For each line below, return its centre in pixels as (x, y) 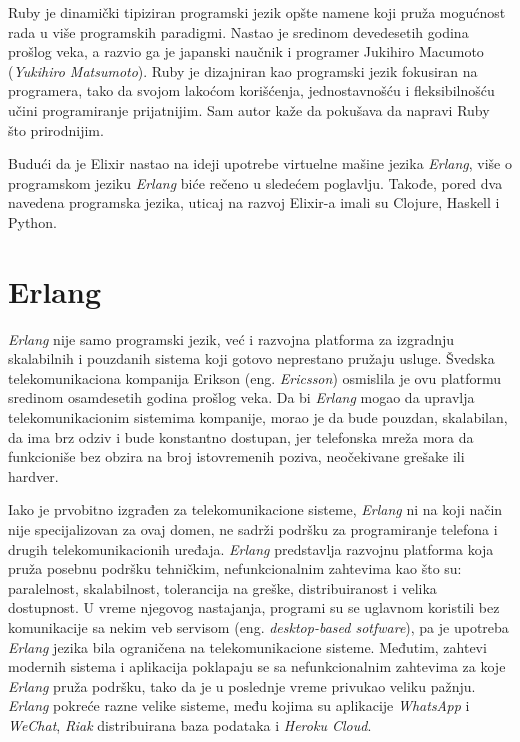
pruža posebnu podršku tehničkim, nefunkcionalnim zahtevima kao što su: (235, 568)
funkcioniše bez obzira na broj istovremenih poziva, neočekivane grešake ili (236, 456)
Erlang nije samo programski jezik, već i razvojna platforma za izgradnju (231, 338)
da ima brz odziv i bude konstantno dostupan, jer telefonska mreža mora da (241, 436)
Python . (32, 221)
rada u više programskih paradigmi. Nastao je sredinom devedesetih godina (238, 31)
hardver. (33, 475)
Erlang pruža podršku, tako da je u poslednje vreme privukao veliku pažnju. (242, 685)
